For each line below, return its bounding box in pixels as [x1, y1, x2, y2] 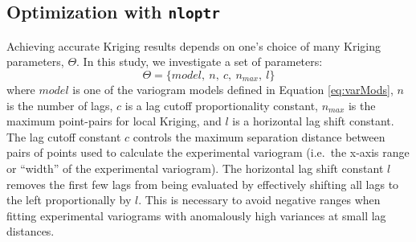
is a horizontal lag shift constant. [232, 113, 394, 129]
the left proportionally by [6, 191, 132, 208]
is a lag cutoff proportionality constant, [124, 96, 318, 113]
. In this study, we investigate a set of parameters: [76, 53, 323, 70]
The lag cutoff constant [6, 128, 121, 145]
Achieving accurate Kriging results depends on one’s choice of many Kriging [6, 37, 381, 54]
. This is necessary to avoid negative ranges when [138, 191, 381, 208]
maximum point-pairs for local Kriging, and [6, 113, 222, 129]
